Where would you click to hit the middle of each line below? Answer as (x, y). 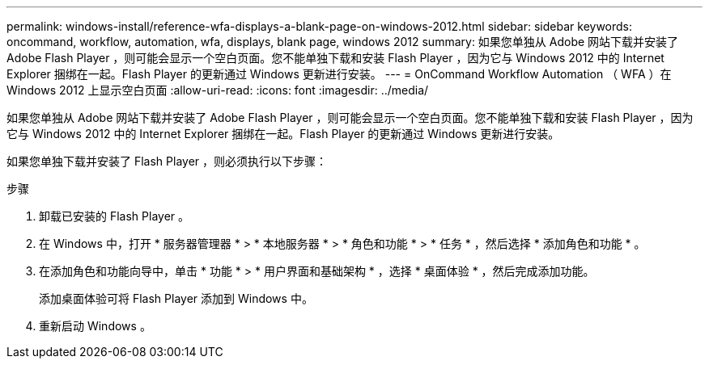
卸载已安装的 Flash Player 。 (115, 216)
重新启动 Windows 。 (95, 326)
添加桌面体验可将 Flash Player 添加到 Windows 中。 (176, 298)
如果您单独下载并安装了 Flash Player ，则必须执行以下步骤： (167, 161)
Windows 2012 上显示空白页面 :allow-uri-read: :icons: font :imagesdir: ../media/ (218, 90)
